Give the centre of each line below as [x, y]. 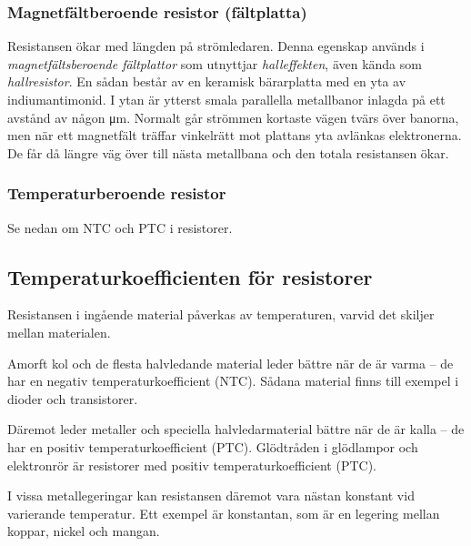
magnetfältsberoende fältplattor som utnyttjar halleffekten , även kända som [215, 63]
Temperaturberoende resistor [117, 193]
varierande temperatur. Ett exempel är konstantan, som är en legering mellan [224, 513]
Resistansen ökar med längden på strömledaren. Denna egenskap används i [216, 46]
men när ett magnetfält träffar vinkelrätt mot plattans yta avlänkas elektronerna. [235, 135]
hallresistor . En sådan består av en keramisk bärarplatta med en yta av [207, 81]
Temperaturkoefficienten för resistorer [190, 276]
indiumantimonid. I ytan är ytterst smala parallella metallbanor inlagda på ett [226, 99]
